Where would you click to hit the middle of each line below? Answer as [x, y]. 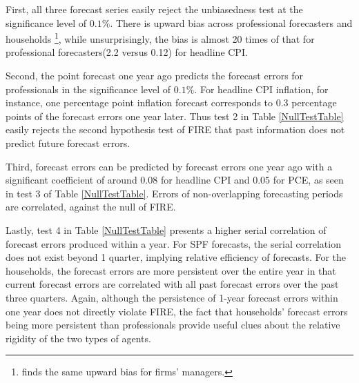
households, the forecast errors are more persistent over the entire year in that [171, 270]
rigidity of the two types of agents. [78, 338]
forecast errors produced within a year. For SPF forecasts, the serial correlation [173, 243]
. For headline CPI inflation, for [261, 89]
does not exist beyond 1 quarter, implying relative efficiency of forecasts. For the [176, 257]
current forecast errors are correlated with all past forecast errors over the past [172, 284]
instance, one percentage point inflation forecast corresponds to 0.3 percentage [171, 102]
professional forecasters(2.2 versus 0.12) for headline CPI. [127, 52]
